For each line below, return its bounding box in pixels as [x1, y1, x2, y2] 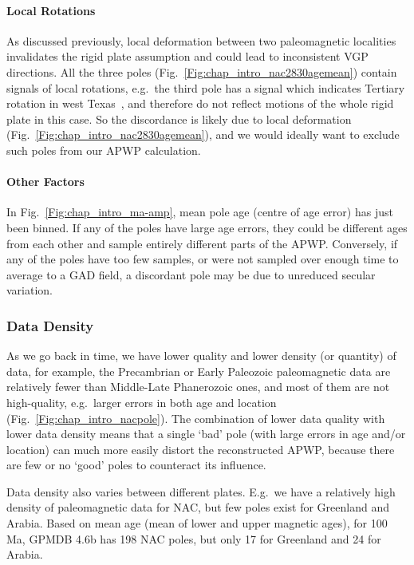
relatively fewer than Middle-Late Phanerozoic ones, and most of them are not [6, 378, 390, 395]
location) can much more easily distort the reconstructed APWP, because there [6, 441, 395, 457]
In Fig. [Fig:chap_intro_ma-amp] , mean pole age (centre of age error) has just [6, 203, 393, 220]
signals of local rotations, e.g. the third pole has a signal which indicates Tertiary [6, 79, 405, 96]
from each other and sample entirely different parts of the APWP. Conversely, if [6, 235, 398, 251]
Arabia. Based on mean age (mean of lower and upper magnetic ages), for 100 [6, 515, 388, 531]
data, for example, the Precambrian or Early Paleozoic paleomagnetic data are [6, 362, 391, 379]
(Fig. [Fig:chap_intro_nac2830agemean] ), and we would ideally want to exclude [6, 126, 400, 143]
